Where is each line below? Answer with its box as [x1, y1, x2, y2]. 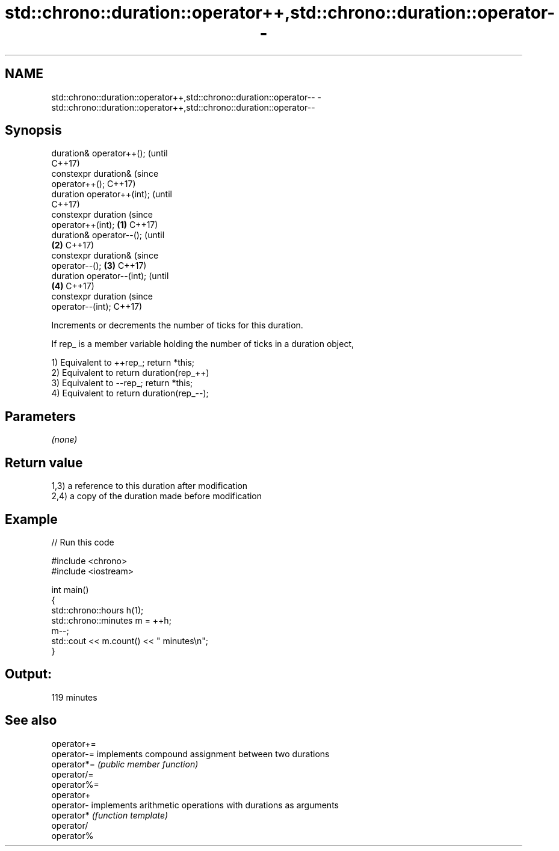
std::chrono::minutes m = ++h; [51, 615, 171, 625]
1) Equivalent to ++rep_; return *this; [51, 357, 195, 368]
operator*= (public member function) [51, 758, 199, 769]
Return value [5, 455, 83, 470]
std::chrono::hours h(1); [51, 604, 144, 615]
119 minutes [51, 692, 97, 702]
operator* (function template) [51, 810, 168, 820]
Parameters [5, 408, 76, 424]
